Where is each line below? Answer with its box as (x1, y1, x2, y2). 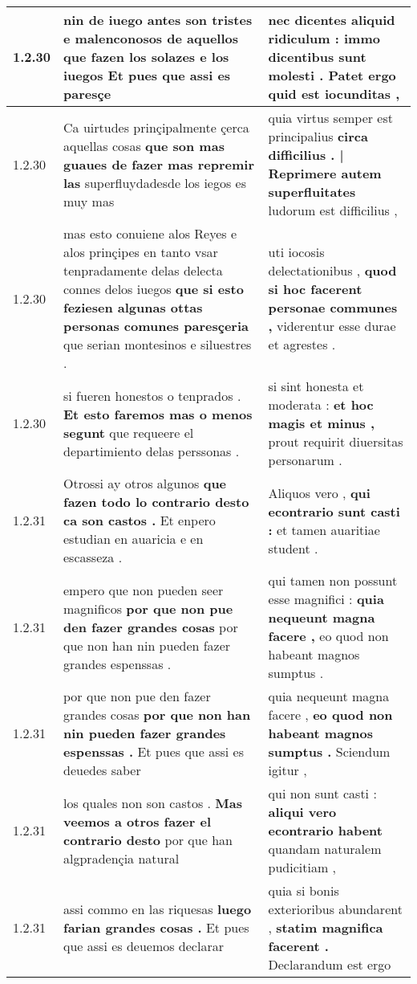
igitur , (268, 761, 307, 779)
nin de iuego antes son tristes (63, 10, 253, 29)
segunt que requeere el (63, 423, 194, 442)
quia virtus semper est (268, 108, 393, 127)
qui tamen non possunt (268, 571, 398, 590)
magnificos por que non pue (63, 598, 233, 618)
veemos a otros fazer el (63, 811, 212, 831)
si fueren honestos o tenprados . (63, 386, 241, 405)
